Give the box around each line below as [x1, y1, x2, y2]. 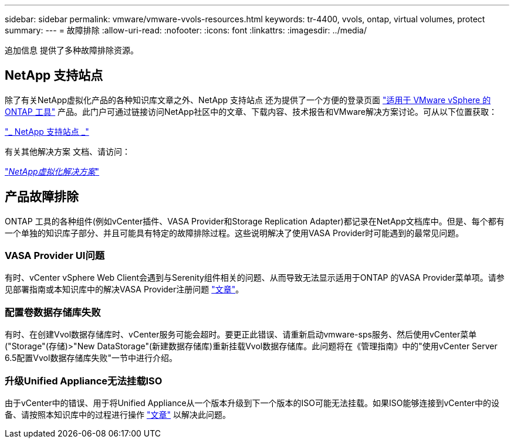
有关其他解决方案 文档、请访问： [5, 146, 130, 156]
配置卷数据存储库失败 [5, 306, 101, 318]
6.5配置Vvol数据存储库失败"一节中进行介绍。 [5, 353, 177, 363]
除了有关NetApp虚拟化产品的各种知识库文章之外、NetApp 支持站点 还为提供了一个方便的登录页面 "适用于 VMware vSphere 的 [5, 94, 491, 105]
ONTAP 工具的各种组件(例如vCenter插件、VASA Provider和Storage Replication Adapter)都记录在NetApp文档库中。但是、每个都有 [5, 216, 505, 226]
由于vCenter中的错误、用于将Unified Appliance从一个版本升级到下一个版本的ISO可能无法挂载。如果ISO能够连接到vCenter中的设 [5, 397, 499, 408]
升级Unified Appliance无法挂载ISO [5, 374, 163, 387]
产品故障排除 [5, 189, 79, 205]
